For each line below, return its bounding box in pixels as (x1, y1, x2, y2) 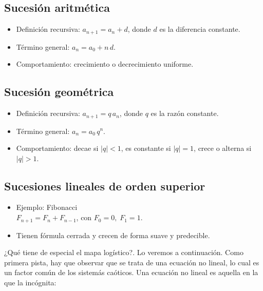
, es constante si (121, 143, 171, 153)
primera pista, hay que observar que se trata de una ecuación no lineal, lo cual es (4, 257, 259, 267)
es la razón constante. (151, 108, 219, 119)
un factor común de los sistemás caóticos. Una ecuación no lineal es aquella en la (4, 267, 258, 278)
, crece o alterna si (194, 143, 252, 153)
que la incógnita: (4, 277, 57, 287)
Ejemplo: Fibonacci (16, 202, 78, 212)
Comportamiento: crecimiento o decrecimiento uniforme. (16, 59, 194, 69)
